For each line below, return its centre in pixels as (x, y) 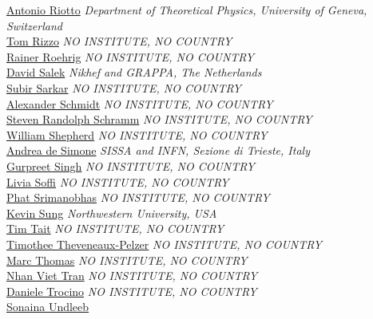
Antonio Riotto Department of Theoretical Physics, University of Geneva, (187, 10)
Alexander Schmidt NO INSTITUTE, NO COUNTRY (140, 103)
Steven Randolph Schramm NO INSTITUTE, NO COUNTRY (159, 119)
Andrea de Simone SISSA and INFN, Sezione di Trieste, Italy (158, 150)
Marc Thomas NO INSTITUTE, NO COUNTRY (127, 260)
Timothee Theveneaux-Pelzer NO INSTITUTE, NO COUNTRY (164, 244)
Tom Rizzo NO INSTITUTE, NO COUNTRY (119, 41)
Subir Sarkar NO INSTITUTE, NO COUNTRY (124, 87)
